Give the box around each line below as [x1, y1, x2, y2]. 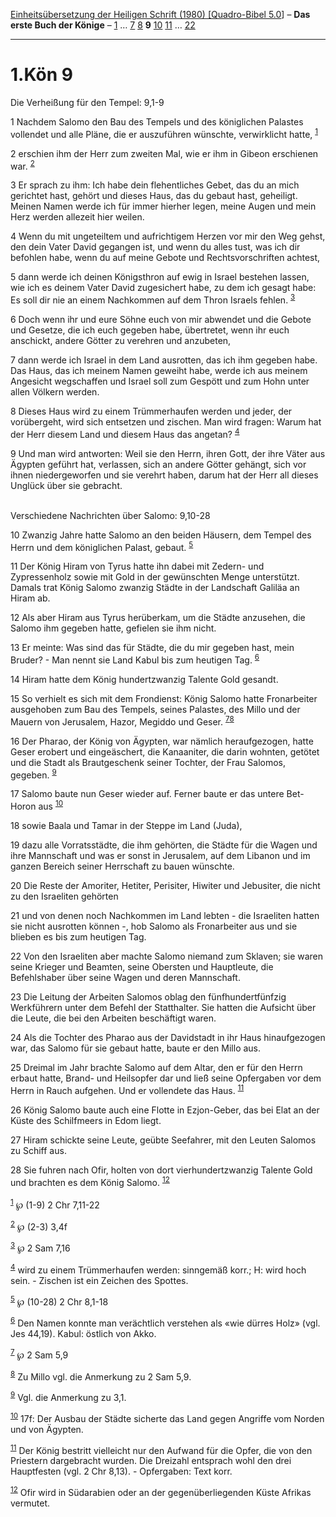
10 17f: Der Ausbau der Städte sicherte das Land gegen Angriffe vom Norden [10, 1411, 325, 1424]
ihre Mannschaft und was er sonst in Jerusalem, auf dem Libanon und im [10, 849, 311, 861]
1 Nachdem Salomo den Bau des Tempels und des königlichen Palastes [10, 115, 304, 128]
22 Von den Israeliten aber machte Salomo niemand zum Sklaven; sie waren [10, 950, 324, 962]
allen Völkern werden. [10, 385, 100, 398]
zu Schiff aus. [10, 1144, 67, 1156]
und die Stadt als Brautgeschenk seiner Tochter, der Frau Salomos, [10, 756, 286, 768]
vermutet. [10, 1497, 51, 1509]
